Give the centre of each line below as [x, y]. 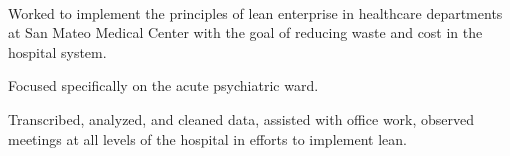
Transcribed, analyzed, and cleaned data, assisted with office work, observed [241, 118]
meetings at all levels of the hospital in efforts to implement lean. [207, 138]
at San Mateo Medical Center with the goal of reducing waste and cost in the [245, 32]
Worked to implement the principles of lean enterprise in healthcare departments [255, 12]
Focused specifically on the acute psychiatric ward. [163, 85]
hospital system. [57, 51]
